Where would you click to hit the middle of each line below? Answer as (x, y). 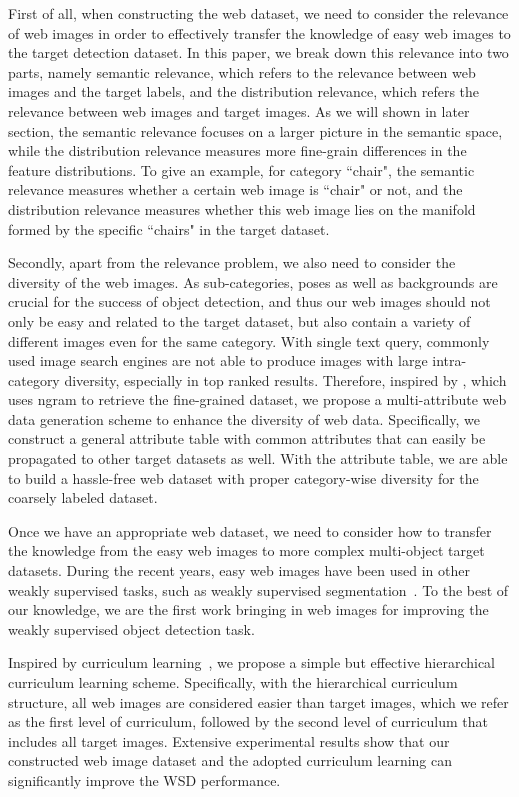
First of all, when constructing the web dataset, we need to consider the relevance (258, 13)
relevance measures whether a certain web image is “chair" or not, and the (235, 189)
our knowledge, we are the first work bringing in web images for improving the (248, 609)
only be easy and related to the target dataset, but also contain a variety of (239, 320)
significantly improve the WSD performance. (144, 779)
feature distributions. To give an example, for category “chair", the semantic (241, 169)
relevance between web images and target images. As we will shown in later (239, 110)
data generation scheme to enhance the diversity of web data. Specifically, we (244, 418)
